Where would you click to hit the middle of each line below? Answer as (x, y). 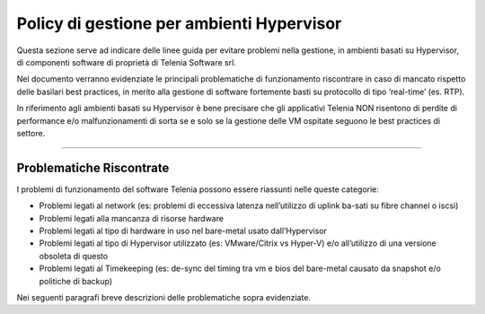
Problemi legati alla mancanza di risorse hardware (132, 218)
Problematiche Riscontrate (93, 167)
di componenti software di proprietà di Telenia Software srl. (127, 62)
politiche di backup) (76, 281)
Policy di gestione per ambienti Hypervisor (179, 23)
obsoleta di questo (73, 256)
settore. (31, 133)
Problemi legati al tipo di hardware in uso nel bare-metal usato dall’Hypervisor (183, 231)
